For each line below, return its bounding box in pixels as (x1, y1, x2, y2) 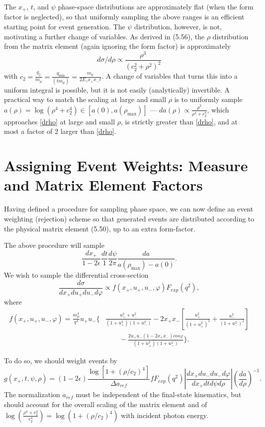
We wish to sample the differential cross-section (4, 270, 149, 280)
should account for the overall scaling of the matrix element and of (4, 399, 207, 410)
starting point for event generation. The (4, 21, 125, 32)
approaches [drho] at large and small (4, 116, 115, 126)
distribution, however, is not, (134, 21, 222, 32)
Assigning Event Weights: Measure (4, 155, 248, 176)
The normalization (4, 389, 60, 400)
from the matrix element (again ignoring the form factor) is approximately (4, 41, 231, 51)
